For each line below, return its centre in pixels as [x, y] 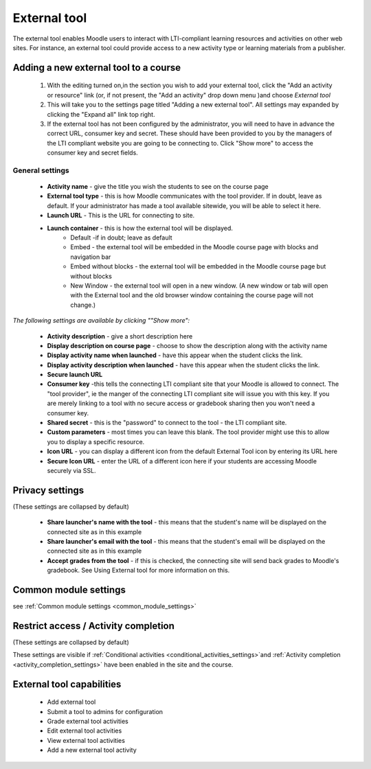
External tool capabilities [67, 684]
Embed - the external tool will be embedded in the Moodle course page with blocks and [194, 247]
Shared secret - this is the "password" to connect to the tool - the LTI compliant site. [167, 423]
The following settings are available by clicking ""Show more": [101, 321]
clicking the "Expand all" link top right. [101, 114]
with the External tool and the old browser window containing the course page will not [192, 295]
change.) [83, 305]
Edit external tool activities [85, 731]
